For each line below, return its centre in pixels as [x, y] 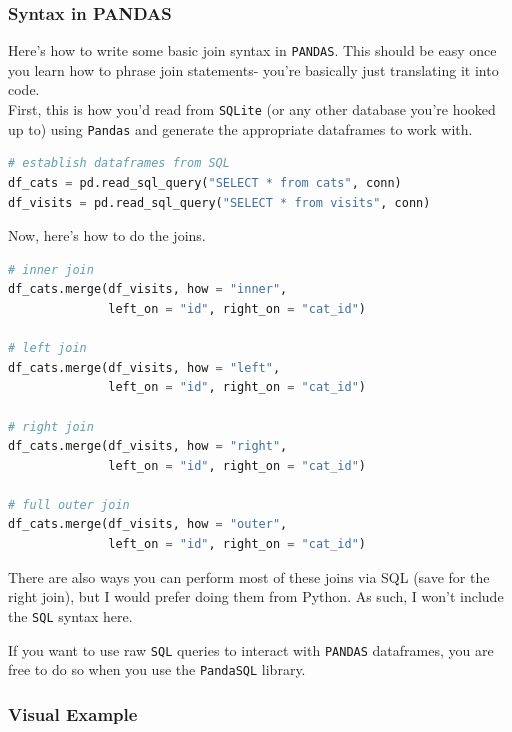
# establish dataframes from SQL [119, 163]
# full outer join [69, 504]
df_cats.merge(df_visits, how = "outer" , [148, 524]
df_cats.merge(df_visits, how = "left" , [144, 367]
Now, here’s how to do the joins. [107, 235]
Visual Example [73, 713]
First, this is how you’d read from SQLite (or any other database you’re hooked [252, 109]
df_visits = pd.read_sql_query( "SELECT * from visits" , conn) [219, 202]
